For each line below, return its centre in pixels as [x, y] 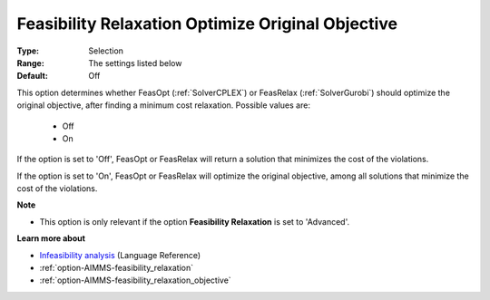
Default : [33, 76]
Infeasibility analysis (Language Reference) [120, 255]
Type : [28, 51]
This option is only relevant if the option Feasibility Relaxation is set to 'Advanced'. [194, 221]
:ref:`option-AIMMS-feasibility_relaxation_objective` [135, 280]
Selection [106, 51]
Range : [30, 63]
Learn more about [51, 238]
